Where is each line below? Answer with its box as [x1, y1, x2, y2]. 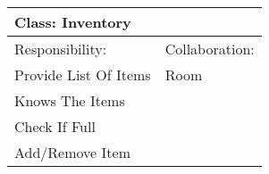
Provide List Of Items [14, 64, 151, 85]
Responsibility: [14, 38, 107, 59]
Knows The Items [14, 90, 125, 111]
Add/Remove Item [14, 142, 130, 162]
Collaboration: [164, 38, 255, 59]
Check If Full [14, 116, 96, 137]
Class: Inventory [14, 12, 131, 32]
